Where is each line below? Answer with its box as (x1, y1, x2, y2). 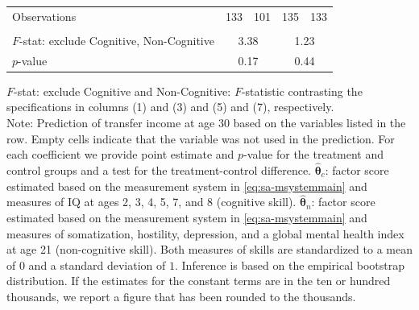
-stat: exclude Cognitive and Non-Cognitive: (14, 82, 231, 99)
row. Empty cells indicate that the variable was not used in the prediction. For (6, 130, 395, 147)
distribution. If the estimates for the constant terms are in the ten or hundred (6, 272, 391, 289)
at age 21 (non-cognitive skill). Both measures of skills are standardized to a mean (6, 241, 413, 258)
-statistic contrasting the (241, 82, 363, 99)
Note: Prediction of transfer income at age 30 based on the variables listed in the (6, 114, 406, 130)
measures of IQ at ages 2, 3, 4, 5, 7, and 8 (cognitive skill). (6, 193, 297, 210)
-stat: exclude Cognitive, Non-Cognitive (19, 31, 214, 48)
